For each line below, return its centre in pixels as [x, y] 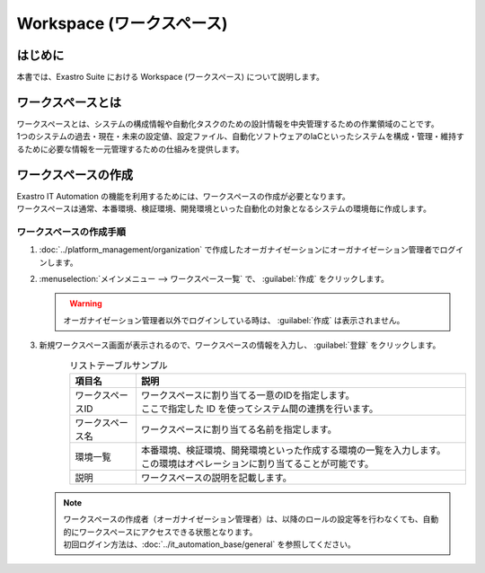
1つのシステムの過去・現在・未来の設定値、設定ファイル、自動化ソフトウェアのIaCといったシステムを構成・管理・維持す [240, 137]
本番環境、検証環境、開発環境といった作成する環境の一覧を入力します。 [293, 450]
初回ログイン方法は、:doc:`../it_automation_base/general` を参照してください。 [210, 544]
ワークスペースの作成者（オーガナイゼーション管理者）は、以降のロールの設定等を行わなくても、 [243, 519]
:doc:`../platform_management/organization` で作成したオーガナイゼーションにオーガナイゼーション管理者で [239, 250]
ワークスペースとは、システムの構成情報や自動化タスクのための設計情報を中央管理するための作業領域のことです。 [228, 123]
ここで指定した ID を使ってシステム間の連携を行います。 [260, 409]
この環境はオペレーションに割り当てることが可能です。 [257, 463]
